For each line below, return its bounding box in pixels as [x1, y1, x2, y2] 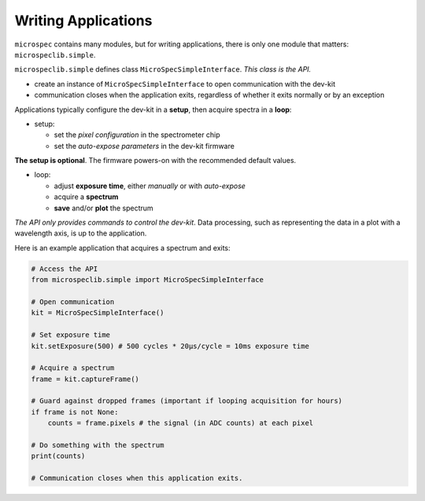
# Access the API [31, 264, 98, 273]
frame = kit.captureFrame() [31, 374, 139, 384]
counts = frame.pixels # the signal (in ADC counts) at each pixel [47, 418, 314, 428]
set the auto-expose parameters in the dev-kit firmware [54, 141, 235, 150]
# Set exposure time [31, 331, 110, 340]
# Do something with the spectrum [31, 441, 164, 450]
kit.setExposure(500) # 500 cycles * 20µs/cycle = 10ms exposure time [31, 341, 310, 351]
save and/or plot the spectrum [54, 203, 153, 213]
